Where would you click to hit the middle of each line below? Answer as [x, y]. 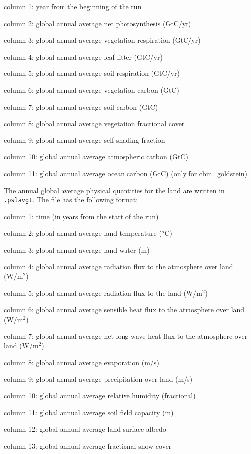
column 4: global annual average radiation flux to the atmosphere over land [119, 266]
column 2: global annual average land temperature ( [83, 233]
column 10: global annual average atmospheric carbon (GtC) [96, 157]
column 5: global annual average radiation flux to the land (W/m [103, 292]
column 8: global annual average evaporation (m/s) [82, 362]
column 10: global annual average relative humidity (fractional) [100, 395]
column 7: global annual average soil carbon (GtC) [81, 106]
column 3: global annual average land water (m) [77, 249]
